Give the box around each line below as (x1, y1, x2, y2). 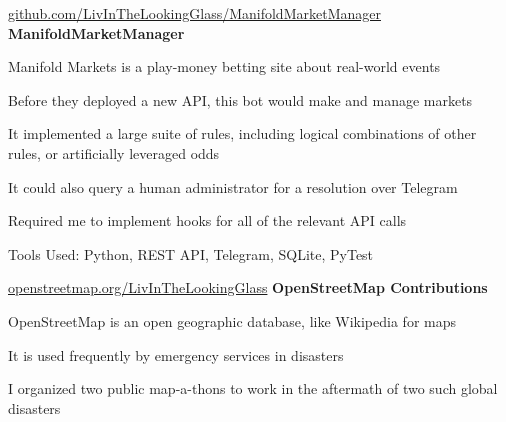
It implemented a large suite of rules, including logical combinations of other (8, 123, 477, 144)
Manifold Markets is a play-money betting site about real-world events (8, 56, 441, 77)
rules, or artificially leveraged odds (8, 142, 220, 163)
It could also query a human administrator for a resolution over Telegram (8, 176, 458, 197)
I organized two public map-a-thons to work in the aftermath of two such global (8, 378, 498, 399)
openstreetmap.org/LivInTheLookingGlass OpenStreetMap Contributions (8, 277, 488, 298)
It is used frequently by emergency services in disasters (8, 344, 344, 365)
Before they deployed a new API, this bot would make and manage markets (8, 89, 473, 110)
